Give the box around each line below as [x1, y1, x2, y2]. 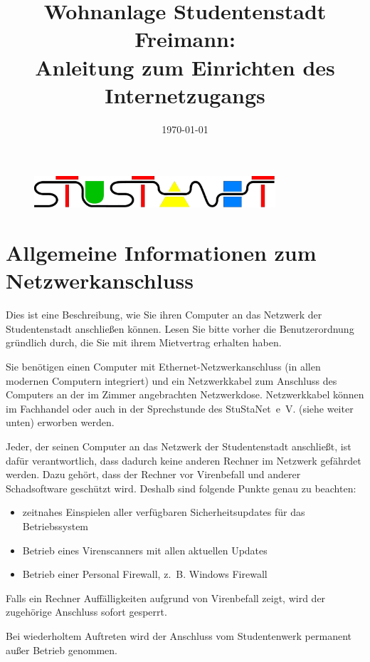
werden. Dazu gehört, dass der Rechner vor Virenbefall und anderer [6, 467, 301, 482]
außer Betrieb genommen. [6, 642, 117, 657]
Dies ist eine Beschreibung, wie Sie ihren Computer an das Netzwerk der [6, 307, 322, 322]
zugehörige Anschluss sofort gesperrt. [6, 604, 167, 619]
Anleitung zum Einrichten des [35, 52, 335, 81]
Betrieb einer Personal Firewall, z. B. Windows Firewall [22, 567, 268, 581]
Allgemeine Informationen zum [6, 238, 317, 267]
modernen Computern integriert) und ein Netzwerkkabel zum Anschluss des [6, 373, 337, 388]
